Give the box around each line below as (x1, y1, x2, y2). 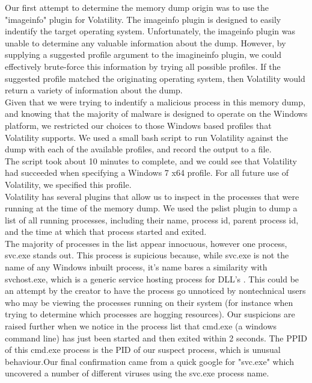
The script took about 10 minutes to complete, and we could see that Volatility (5, 154, 297, 167)
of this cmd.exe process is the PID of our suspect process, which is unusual (5, 343, 281, 356)
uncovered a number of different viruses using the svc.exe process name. (5, 367, 269, 379)
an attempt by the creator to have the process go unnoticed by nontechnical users (5, 284, 306, 297)
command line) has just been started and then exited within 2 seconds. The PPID (5, 331, 308, 344)
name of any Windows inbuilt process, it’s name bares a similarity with (5, 261, 268, 273)
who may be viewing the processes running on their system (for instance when (5, 296, 293, 308)
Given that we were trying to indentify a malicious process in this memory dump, (5, 95, 305, 108)
